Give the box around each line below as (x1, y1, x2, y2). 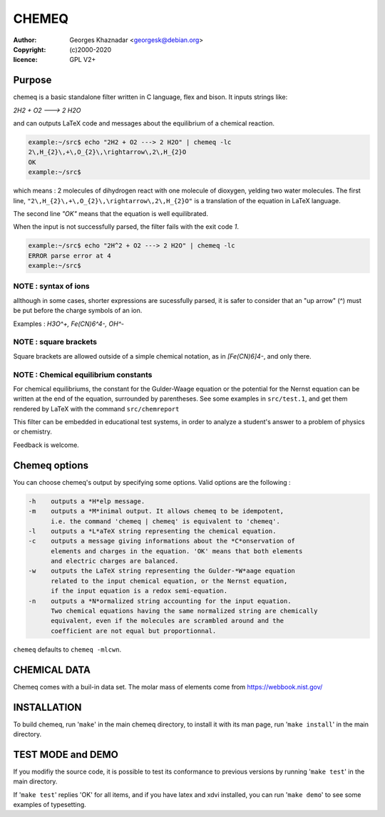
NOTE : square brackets (13, 337, 98, 347)
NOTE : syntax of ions (13, 282, 90, 292)
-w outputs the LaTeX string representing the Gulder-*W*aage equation (28, 567, 296, 575)
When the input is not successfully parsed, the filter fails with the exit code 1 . (13, 222, 239, 231)
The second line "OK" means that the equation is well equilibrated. (13, 209, 208, 217)
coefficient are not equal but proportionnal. (51, 627, 217, 634)
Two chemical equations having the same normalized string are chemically (51, 607, 318, 615)
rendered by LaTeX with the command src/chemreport (13, 404, 180, 413)
